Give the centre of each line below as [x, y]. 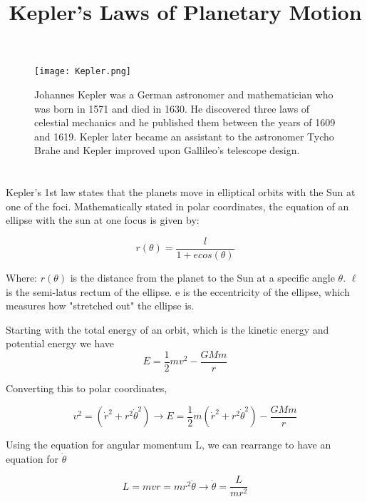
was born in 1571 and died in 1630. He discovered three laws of [172, 108]
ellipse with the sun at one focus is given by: [103, 220]
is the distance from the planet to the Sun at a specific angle [202, 278]
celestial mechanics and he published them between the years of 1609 [185, 122]
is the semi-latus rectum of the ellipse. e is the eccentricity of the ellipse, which [178, 291]
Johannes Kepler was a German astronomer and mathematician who [184, 94]
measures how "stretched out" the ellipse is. [100, 306]
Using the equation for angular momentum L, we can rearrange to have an [169, 445]
